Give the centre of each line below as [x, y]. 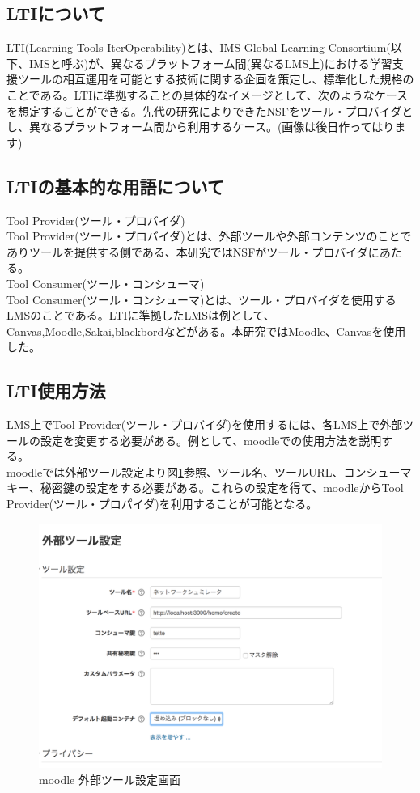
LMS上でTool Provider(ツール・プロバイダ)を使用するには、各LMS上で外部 [205, 424]
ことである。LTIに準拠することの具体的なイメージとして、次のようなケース [207, 94]
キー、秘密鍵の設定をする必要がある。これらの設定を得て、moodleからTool [205, 488]
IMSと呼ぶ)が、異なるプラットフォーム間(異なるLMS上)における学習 [210, 63]
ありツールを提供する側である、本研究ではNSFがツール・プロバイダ [187, 251]
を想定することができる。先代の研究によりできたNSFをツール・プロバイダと [210, 110]
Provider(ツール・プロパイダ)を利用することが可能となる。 [162, 504]
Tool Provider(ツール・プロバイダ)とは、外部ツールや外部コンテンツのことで [209, 236]
